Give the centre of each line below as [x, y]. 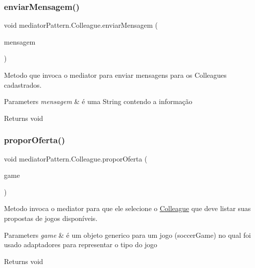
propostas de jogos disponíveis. [51, 218]
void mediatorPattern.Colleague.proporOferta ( [76, 158]
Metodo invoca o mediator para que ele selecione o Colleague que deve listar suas [127, 208]
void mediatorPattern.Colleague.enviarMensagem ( [81, 25]
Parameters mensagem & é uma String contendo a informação [98, 101]
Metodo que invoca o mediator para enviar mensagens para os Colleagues [115, 75]
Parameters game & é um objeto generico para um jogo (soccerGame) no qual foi [127, 235]
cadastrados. [23, 84]
